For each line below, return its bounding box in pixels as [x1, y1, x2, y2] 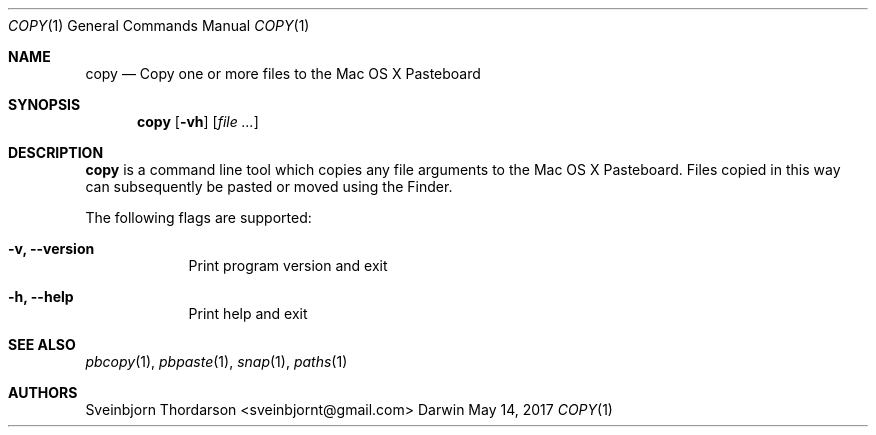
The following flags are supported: [85, 209, 312, 226]
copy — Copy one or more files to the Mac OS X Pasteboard [85, 65, 481, 82]
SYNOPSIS [8, 96, 81, 113]
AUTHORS [8, 384, 78, 401]
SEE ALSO [8, 336, 76, 353]
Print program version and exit [188, 257, 388, 274]
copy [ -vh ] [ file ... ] [137, 113, 259, 130]
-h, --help [8, 288, 74, 305]
